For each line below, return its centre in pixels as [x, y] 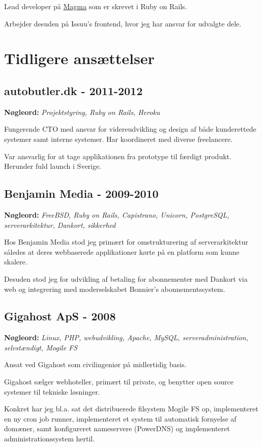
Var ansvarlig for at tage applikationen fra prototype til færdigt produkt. [118, 156]
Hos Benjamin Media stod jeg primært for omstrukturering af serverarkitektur [126, 242]
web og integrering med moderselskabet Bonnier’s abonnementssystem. [115, 289]
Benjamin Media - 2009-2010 [81, 193]
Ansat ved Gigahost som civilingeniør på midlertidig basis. [95, 364]
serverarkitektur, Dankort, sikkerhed [60, 225]
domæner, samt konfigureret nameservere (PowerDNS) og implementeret [117, 428]
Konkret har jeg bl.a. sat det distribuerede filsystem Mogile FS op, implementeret [131, 409]
